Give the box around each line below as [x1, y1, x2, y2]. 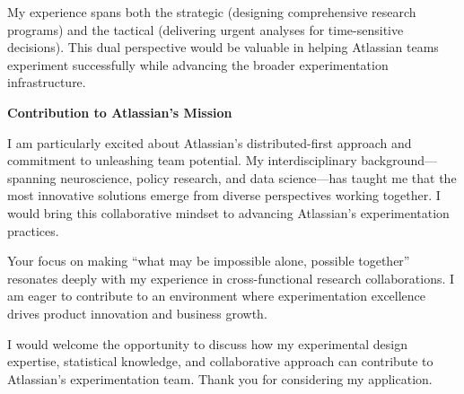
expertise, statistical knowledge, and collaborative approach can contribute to [7, 352, 433, 371]
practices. [7, 221, 59, 240]
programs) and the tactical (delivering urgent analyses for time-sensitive [7, 20, 404, 39]
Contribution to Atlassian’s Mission [7, 102, 232, 121]
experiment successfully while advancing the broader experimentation [7, 55, 389, 74]
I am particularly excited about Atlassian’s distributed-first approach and [7, 133, 412, 152]
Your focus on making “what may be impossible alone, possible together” [7, 251, 410, 270]
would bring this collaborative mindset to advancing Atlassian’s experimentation [7, 203, 450, 222]
